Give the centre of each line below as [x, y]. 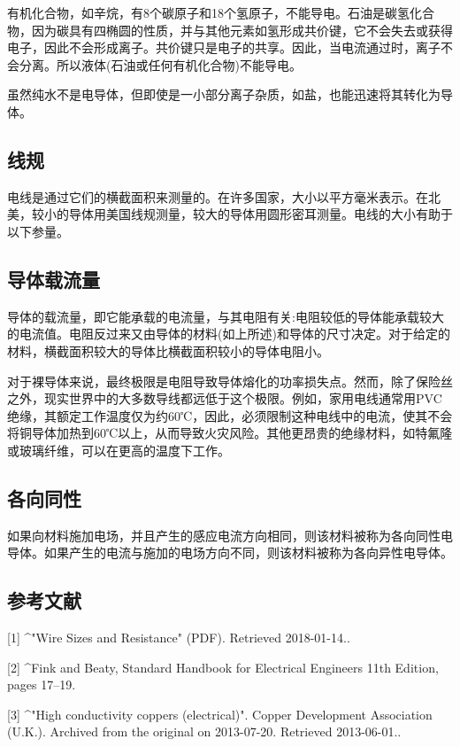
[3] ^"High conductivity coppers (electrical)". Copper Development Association [220, 714]
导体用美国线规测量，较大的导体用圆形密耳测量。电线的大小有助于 [261, 214]
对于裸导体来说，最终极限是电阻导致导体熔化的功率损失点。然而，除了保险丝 [230, 381]
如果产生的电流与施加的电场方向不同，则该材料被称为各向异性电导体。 [248, 552]
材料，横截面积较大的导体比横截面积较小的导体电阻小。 [168, 350]
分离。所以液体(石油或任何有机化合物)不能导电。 [160, 64]
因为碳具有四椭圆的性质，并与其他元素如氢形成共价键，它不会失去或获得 [242, 30]
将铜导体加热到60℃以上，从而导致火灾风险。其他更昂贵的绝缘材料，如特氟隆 [230, 433]
